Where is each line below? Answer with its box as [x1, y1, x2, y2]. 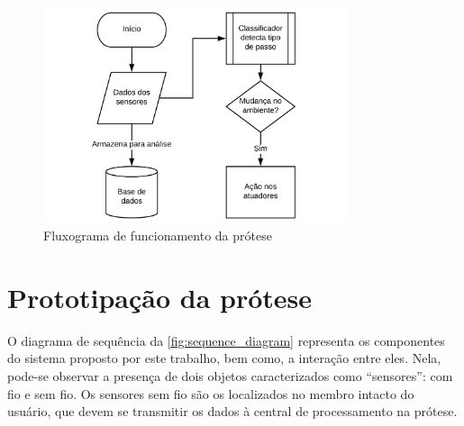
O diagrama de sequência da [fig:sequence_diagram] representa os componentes [7, 331, 445, 349]
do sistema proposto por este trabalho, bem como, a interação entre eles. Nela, [7, 349, 441, 367]
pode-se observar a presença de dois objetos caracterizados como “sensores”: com [7, 366, 453, 385]
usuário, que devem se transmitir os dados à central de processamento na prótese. [7, 402, 458, 421]
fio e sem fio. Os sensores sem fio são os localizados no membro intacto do [7, 384, 414, 403]
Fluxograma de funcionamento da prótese [43, 226, 272, 245]
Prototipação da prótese [7, 278, 313, 315]
